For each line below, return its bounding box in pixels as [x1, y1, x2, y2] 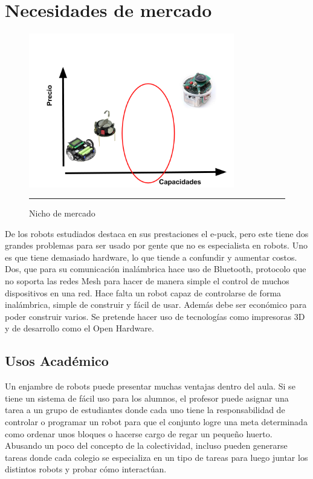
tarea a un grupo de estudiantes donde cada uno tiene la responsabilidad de [5, 403, 285, 416]
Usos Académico [5, 351, 109, 370]
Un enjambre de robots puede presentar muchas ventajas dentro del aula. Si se [5, 380, 295, 393]
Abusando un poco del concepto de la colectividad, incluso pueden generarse [5, 439, 288, 452]
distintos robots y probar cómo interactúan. [5, 463, 167, 475]
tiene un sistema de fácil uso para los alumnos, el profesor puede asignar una [5, 391, 289, 404]
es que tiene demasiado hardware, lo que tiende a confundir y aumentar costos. [5, 250, 297, 263]
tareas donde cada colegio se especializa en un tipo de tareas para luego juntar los [5, 451, 308, 463]
